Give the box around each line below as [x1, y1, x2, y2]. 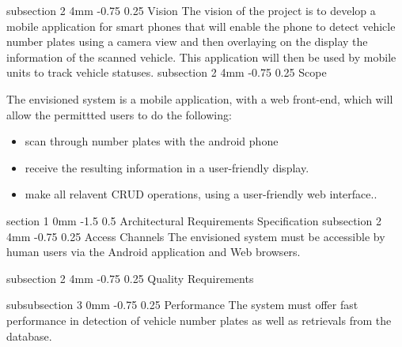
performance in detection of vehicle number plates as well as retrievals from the [6, 311, 392, 328]
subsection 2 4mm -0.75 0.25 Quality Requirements [6, 270, 254, 286]
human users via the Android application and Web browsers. [6, 243, 301, 260]
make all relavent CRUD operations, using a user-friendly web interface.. [25, 186, 377, 202]
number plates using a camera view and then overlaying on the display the [6, 33, 368, 50]
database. [6, 327, 52, 344]
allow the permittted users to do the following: [6, 106, 232, 123]
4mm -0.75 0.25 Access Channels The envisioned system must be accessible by [6, 228, 385, 244]
